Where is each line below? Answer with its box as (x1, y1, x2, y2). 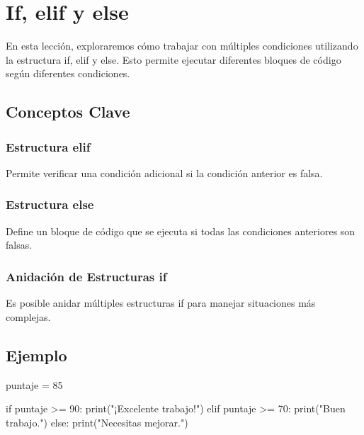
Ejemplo (6, 344, 67, 366)
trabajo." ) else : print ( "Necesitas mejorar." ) (6, 414, 188, 429)
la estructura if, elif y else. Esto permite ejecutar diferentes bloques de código (6, 52, 341, 67)
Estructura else (6, 196, 94, 213)
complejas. (6, 309, 51, 324)
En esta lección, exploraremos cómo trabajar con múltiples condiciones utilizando (6, 38, 358, 53)
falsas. (6, 237, 33, 252)
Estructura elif (6, 137, 91, 155)
